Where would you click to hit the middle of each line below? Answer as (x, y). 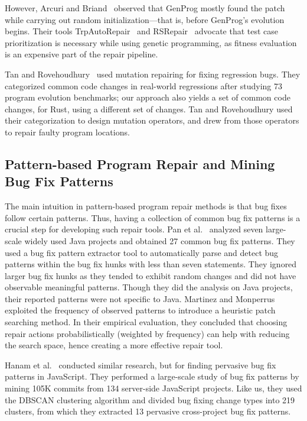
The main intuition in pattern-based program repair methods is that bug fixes (146, 206)
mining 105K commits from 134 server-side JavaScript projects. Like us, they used (153, 388)
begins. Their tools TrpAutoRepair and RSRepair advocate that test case (142, 31)
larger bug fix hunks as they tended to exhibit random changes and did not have (151, 275)
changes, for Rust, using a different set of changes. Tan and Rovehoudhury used (149, 109)
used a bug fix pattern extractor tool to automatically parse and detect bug (142, 252)
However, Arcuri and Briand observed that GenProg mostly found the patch (145, 8)
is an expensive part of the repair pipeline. (81, 54)
